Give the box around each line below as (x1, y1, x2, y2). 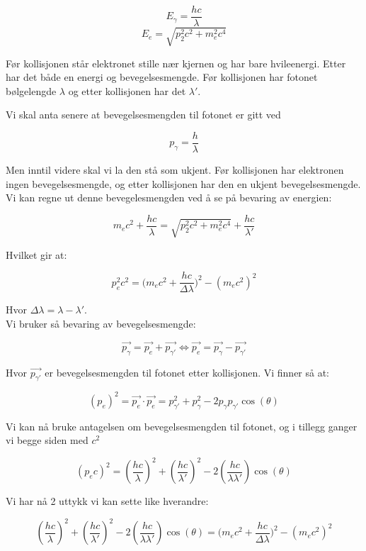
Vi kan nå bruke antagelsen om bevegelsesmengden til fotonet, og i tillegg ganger (6, 418, 358, 433)
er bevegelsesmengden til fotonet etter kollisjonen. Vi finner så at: (45, 364, 330, 379)
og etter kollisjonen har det (68, 83, 186, 98)
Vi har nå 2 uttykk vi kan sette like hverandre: (6, 494, 209, 508)
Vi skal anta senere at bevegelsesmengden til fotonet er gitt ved (6, 107, 281, 122)
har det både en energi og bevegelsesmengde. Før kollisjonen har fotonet (6, 69, 318, 84)
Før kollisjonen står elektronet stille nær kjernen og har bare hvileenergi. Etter (6, 55, 346, 70)
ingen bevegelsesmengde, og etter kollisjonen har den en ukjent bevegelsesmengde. (6, 176, 361, 191)
